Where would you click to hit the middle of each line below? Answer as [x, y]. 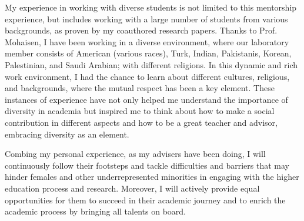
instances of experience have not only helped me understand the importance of [146, 99]
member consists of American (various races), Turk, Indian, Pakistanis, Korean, [148, 53]
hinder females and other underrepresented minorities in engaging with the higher [152, 177]
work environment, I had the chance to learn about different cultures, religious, [147, 76]
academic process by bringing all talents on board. [95, 211]
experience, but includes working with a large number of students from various [146, 19]
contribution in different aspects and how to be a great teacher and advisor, [141, 122]
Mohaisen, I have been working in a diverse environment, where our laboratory [147, 41]
